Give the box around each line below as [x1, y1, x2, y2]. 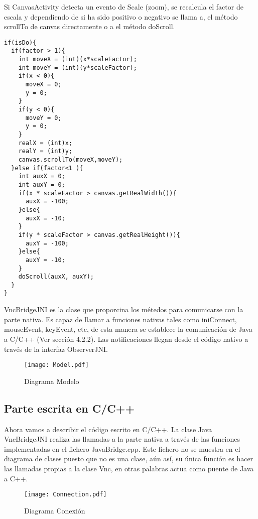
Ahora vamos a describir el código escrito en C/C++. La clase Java [4, 424, 212, 434]
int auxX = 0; [18, 173, 65, 180]
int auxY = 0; [18, 181, 65, 188]
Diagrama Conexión [24, 505, 85, 515]
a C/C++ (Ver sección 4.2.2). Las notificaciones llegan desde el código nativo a [4, 333, 248, 344]
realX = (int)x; [18, 139, 73, 147]
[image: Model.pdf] [24, 361, 89, 369]
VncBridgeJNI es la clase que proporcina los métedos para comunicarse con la [4, 304, 243, 315]
